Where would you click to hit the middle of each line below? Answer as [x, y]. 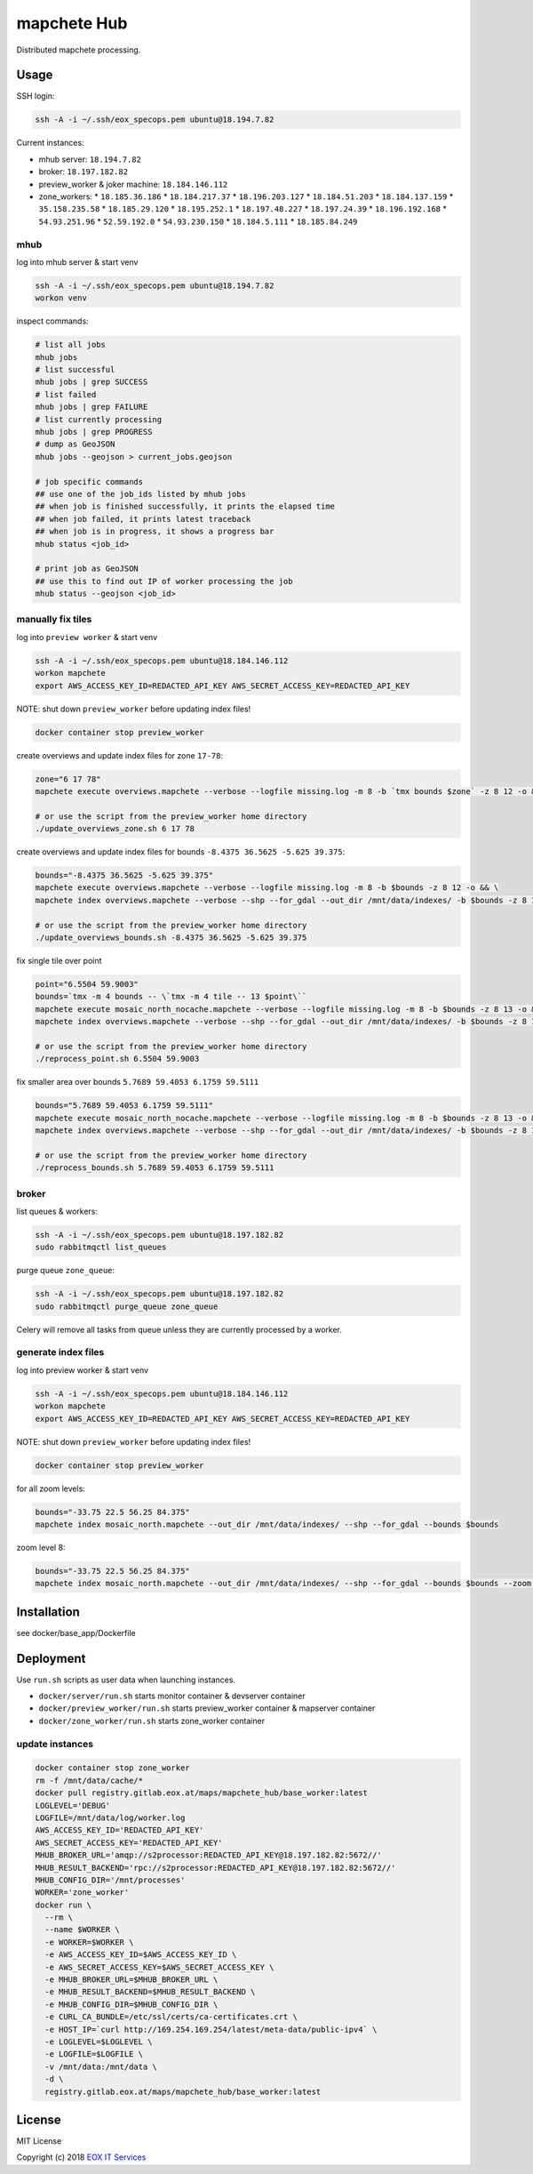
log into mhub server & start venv [77, 261]
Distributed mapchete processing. [79, 50]
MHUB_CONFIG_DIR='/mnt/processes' [110, 1880]
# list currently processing [99, 419]
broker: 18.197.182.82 [84, 172]
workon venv [61, 298]
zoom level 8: [41, 1547]
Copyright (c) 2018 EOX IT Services [81, 2157]
